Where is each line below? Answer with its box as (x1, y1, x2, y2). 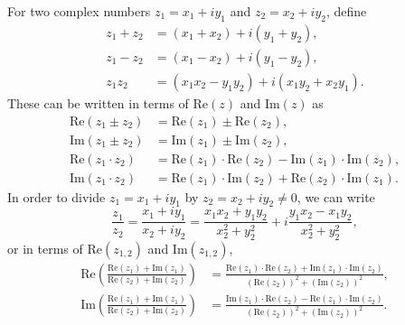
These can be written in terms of (7, 93, 189, 112)
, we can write (297, 187, 375, 206)
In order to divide (7, 187, 106, 206)
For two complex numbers (7, 2, 151, 20)
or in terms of (7, 238, 83, 257)
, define (325, 2, 367, 20)
